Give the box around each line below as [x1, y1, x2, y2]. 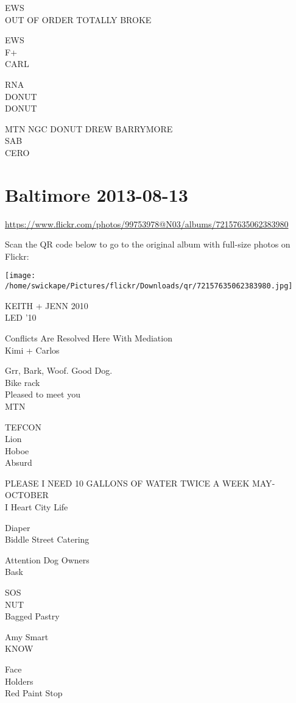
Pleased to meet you [5, 388, 80, 401]
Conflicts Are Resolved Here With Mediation [5, 331, 172, 344]
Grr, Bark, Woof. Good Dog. [5, 364, 113, 377]
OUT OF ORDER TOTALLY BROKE [5, 13, 152, 26]
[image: [5, 271, 36, 280]
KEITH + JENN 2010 [5, 299, 88, 312]
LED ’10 [5, 311, 37, 324]
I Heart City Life [5, 501, 68, 513]
